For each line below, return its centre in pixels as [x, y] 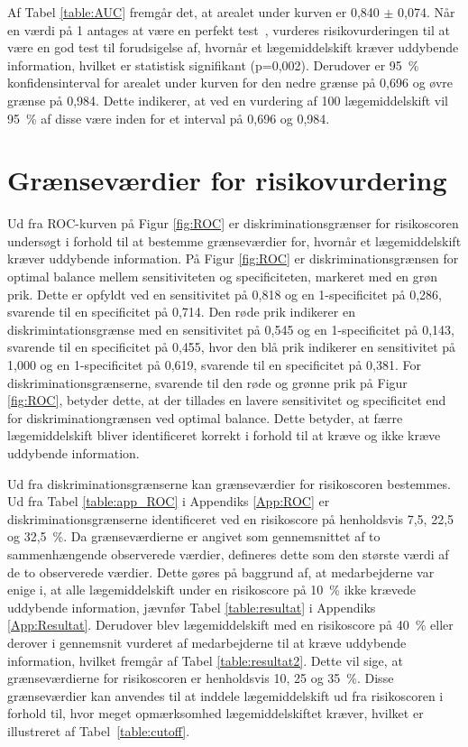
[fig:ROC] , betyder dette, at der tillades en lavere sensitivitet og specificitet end [227, 400]
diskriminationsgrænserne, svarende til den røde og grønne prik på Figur [207, 382]
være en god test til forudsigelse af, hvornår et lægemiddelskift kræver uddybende [233, 47]
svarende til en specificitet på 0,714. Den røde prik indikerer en [181, 312]
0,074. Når [427, 12]
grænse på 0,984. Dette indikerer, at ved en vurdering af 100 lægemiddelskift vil [228, 100]
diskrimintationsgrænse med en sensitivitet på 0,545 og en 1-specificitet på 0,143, [231, 329]
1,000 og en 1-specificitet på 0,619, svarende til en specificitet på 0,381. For [214, 365]
